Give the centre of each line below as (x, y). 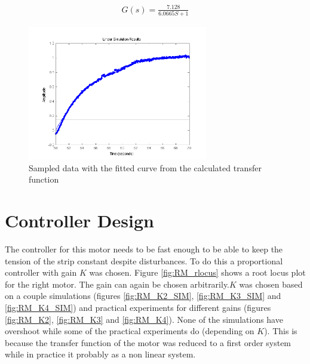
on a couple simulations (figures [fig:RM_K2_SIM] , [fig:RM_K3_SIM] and (143, 296)
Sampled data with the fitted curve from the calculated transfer (145, 167)
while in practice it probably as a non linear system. (100, 354)
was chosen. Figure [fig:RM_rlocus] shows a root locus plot (197, 272)
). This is (281, 331)
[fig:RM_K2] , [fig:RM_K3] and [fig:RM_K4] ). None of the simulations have (144, 319)
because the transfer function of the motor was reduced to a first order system (148, 342)
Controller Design (79, 220)
